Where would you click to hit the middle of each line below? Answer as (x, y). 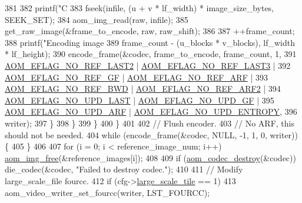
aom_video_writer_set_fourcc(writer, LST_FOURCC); (107, 192)
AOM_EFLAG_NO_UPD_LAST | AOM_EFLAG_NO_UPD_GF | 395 (140, 100)
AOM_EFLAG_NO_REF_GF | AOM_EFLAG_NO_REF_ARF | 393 (136, 77)
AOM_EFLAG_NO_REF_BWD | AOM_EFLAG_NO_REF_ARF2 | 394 (143, 89)
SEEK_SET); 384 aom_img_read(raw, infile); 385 (97, 19)
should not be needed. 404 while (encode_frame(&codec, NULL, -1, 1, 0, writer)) (151, 134)
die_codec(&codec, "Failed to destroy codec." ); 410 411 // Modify (124, 169)
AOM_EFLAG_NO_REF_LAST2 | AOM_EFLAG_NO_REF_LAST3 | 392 (148, 65)
